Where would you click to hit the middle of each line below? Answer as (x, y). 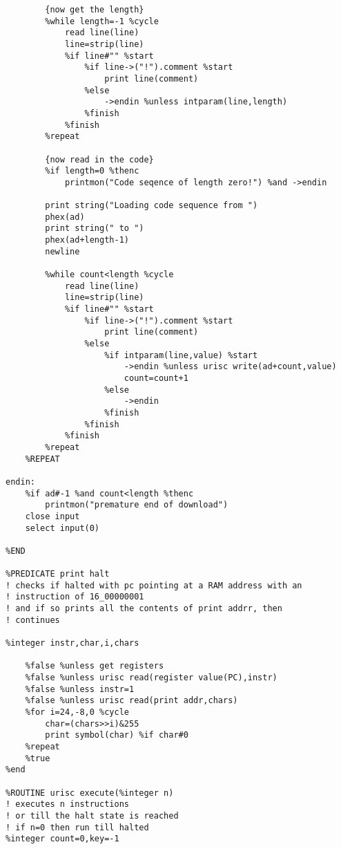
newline (62, 251)
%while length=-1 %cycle (102, 21)
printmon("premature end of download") (137, 505)
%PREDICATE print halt (58, 574)
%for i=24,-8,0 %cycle (77, 712)
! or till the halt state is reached (92, 815)
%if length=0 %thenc (92, 171)
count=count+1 (156, 378)
